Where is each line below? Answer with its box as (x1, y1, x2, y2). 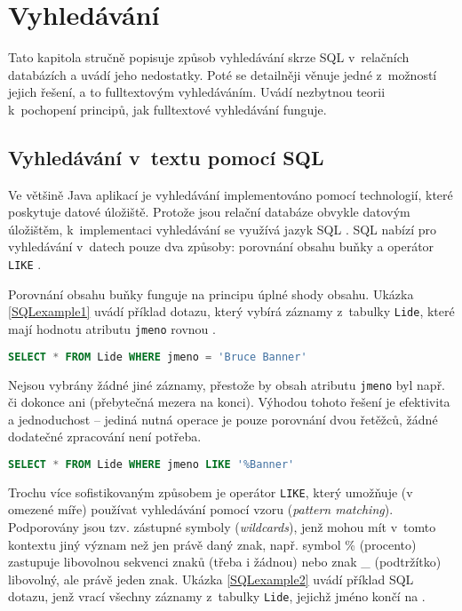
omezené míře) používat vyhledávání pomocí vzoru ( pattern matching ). (8, 500, 394, 519)
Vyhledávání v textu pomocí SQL (8, 143, 324, 171)
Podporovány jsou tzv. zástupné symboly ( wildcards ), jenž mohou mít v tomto (8, 518, 436, 536)
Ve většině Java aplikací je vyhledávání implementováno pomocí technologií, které (8, 185, 453, 203)
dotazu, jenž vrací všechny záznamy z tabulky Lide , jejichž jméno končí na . (8, 587, 426, 606)
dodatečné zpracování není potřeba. (8, 427, 202, 446)
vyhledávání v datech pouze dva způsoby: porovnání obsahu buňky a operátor (8, 237, 434, 256)
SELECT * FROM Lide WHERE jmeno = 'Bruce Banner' (8, 350, 307, 363)
